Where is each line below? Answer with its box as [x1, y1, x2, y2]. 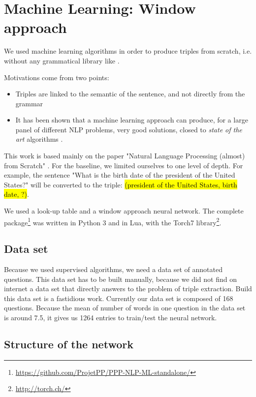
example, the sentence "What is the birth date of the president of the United [4, 170, 235, 180]
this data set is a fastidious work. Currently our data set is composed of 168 [4, 293, 233, 303]
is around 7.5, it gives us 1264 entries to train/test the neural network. [4, 312, 217, 323]
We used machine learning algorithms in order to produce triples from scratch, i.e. [4, 46, 252, 56]
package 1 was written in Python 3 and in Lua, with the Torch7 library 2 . [4, 215, 222, 227]
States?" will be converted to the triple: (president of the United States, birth [4, 179, 237, 189]
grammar [15, 98, 43, 108]
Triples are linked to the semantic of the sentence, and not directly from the [15, 89, 245, 99]
